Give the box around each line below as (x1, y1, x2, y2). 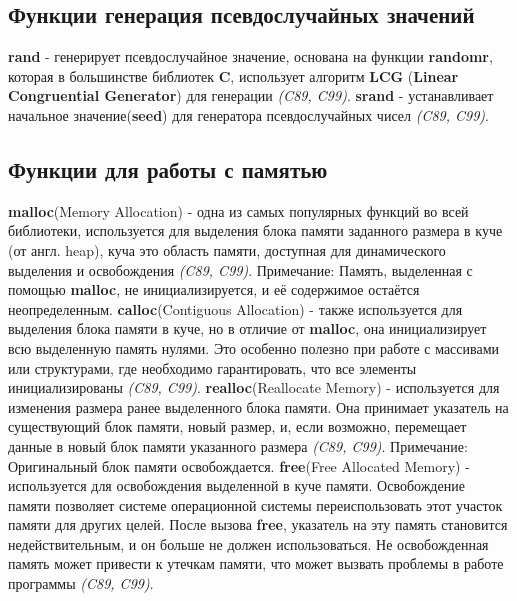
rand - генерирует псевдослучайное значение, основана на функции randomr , (8, 46, 493, 67)
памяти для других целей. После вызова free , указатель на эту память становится (8, 514, 508, 535)
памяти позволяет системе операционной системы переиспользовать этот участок (8, 494, 503, 515)
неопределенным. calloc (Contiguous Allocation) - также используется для (8, 298, 463, 319)
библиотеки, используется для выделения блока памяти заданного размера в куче (8, 220, 503, 241)
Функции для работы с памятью (8, 153, 328, 184)
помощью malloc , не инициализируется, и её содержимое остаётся (8, 279, 420, 300)
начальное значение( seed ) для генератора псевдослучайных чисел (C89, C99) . (8, 104, 489, 125)
